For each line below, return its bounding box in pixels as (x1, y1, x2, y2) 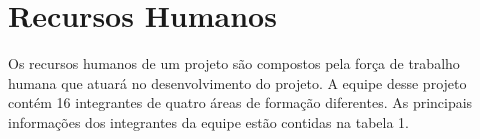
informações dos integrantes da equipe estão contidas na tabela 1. (8, 111, 410, 132)
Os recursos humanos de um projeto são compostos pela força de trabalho (8, 53, 460, 74)
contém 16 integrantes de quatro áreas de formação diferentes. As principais (8, 92, 473, 113)
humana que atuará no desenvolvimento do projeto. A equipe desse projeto (8, 72, 467, 93)
